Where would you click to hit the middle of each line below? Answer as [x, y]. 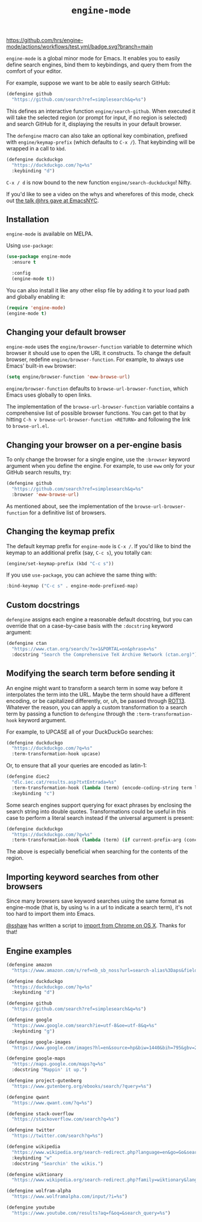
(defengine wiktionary [35, 1174]
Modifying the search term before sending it [91, 673]
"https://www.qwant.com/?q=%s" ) [52, 1103]
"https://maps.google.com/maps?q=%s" [59, 1064]
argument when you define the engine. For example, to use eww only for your [101, 466]
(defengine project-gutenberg [44, 1081]
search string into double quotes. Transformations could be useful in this [96, 811]
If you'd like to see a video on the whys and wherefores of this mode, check [100, 194]
